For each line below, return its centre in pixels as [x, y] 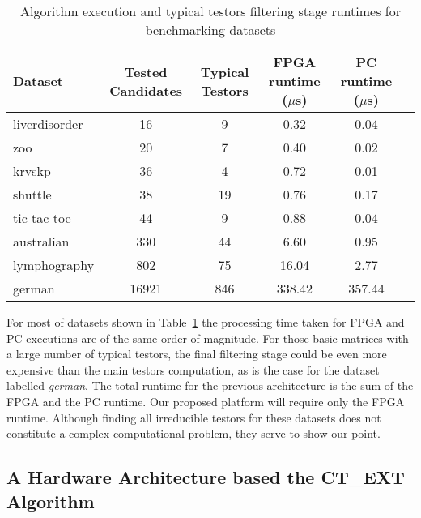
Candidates [146, 90]
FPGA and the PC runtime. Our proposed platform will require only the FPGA [206, 401]
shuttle [32, 194]
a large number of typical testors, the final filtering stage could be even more [197, 354]
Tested [146, 71]
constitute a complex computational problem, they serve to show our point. [193, 433]
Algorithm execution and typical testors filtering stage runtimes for [210, 11]
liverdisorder [48, 124]
